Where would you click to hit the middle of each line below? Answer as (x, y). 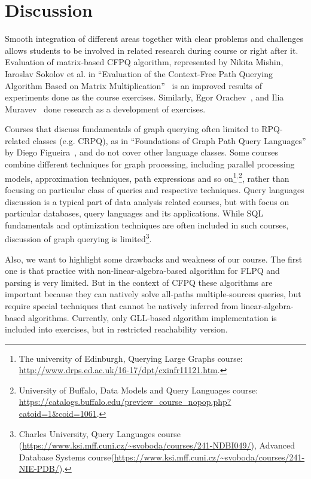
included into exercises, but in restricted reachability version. (116, 329)
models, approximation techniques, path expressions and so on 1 (121, 177)
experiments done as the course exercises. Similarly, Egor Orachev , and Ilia (144, 97)
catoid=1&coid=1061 (58, 414)
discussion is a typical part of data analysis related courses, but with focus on (147, 201)
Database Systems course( (66, 457)
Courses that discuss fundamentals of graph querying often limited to (132, 129)
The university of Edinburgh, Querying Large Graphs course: (131, 358)
